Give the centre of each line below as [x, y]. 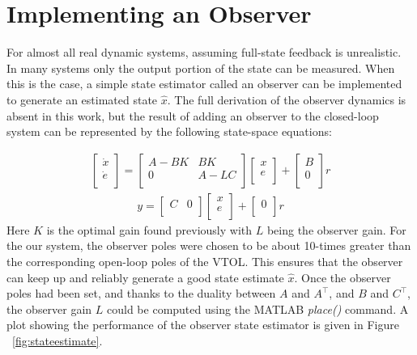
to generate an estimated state [82, 99]
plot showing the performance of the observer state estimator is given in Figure [203, 325]
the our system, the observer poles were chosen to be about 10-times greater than [209, 245]
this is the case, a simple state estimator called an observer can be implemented [204, 84]
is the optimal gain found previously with [149, 229]
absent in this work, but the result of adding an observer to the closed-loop [193, 115]
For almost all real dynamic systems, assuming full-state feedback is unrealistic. [204, 52]
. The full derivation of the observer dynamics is [287, 99]
